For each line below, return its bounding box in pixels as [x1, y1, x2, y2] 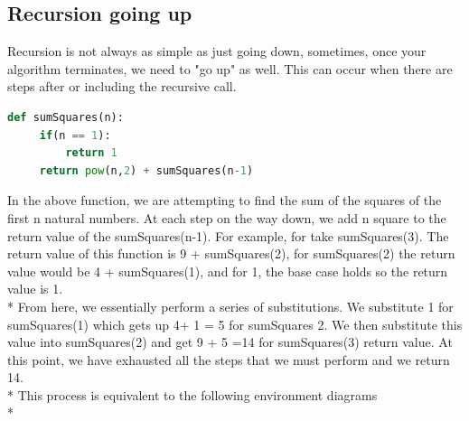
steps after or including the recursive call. [7, 77, 237, 96]
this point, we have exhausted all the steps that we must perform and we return [7, 350, 450, 369]
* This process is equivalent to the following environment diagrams [7, 385, 378, 404]
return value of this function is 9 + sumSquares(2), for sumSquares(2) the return [7, 244, 455, 263]
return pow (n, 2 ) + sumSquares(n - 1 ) [39, 164, 254, 177]
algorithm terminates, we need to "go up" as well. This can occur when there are [7, 59, 453, 78]
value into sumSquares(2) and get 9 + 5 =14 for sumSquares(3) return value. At [7, 332, 453, 351]
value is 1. [7, 279, 63, 298]
